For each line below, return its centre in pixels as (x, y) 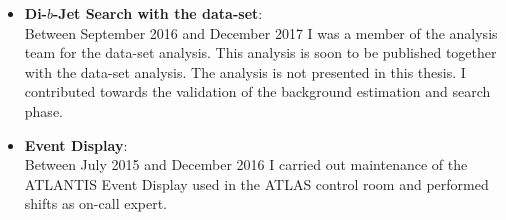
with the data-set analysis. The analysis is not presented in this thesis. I (245, 71)
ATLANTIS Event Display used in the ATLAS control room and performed (256, 183)
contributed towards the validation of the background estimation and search (257, 91)
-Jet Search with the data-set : (158, 13)
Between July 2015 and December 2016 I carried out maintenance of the (246, 164)
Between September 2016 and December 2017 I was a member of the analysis (261, 32)
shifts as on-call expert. (96, 203)
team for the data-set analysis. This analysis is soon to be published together (260, 52)
